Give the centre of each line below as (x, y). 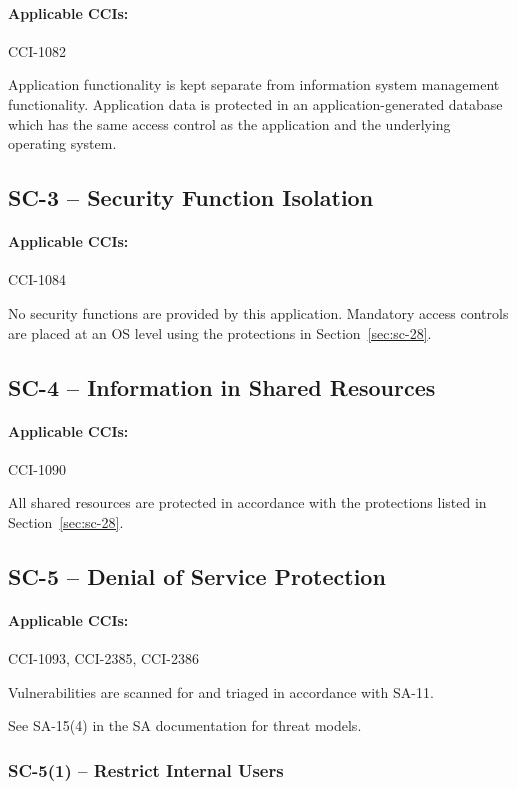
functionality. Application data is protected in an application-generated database (255, 103)
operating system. (62, 143)
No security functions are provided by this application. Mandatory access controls (258, 312)
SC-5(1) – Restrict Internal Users (146, 769)
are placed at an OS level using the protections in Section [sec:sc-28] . (220, 332)
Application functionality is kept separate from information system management (254, 84)
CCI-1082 (37, 50)
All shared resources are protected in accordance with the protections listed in (247, 502)
